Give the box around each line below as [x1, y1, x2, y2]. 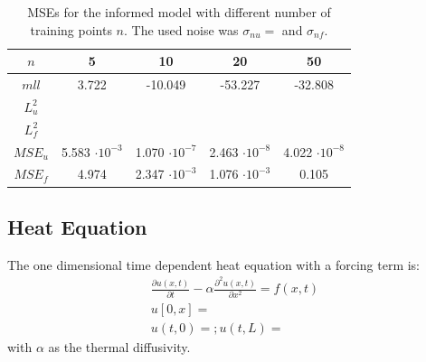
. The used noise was [124, 20, 239, 39]
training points [30, 20, 112, 39]
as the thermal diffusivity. [48, 337, 191, 356]
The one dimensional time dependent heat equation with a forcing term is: [7, 255, 421, 274]
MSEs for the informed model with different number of [27, 3, 331, 21]
